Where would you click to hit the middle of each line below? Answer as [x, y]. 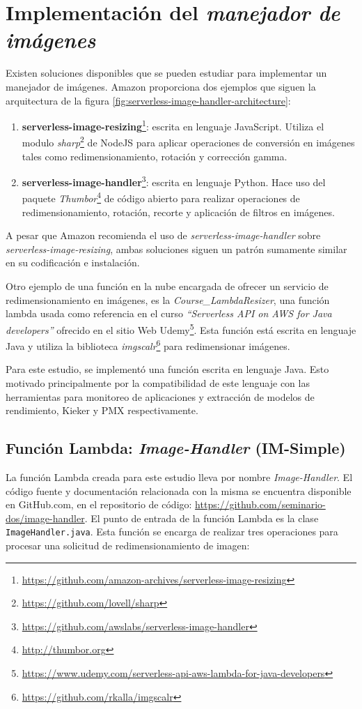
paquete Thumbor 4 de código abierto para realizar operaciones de [161, 197]
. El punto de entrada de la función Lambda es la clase [202, 518]
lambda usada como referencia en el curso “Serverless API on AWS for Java [169, 313]
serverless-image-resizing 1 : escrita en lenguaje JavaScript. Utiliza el [173, 125]
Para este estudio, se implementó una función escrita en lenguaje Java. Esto [167, 369]
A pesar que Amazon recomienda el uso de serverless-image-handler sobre [163, 235]
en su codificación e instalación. [73, 262]
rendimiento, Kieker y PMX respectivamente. [102, 410]
